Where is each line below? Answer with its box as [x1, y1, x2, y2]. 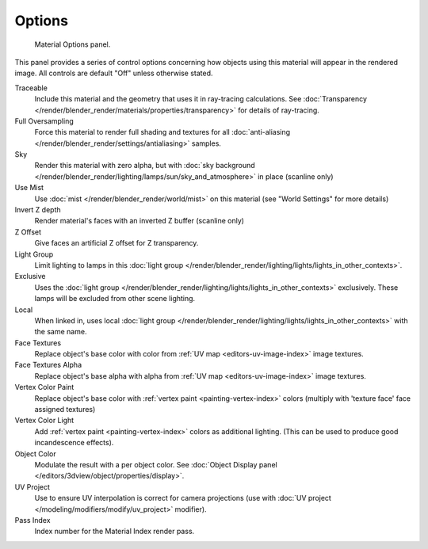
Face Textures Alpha [14, 360, 82, 370]
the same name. [34, 327, 87, 337]
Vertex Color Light [14, 416, 75, 425]
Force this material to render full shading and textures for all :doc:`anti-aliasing [34, 128, 291, 137]
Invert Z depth [14, 205, 61, 215]
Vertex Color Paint [14, 383, 75, 392]
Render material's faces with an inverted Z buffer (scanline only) [34, 216, 245, 226]
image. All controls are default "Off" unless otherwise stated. [14, 68, 213, 78]
